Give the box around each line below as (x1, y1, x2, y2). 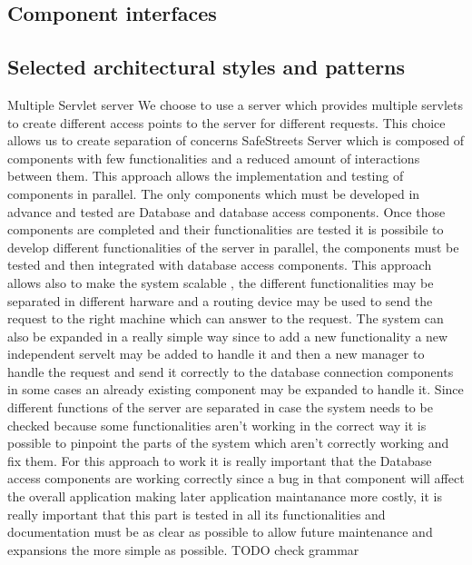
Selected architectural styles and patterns (7, 53, 406, 81)
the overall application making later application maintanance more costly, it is (7, 487, 443, 506)
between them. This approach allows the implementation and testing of (7, 166, 404, 185)
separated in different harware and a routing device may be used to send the (7, 291, 433, 310)
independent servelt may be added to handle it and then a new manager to (7, 344, 425, 363)
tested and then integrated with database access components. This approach (7, 255, 432, 274)
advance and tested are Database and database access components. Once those (7, 202, 446, 221)
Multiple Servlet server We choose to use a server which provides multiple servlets (7, 94, 464, 114)
